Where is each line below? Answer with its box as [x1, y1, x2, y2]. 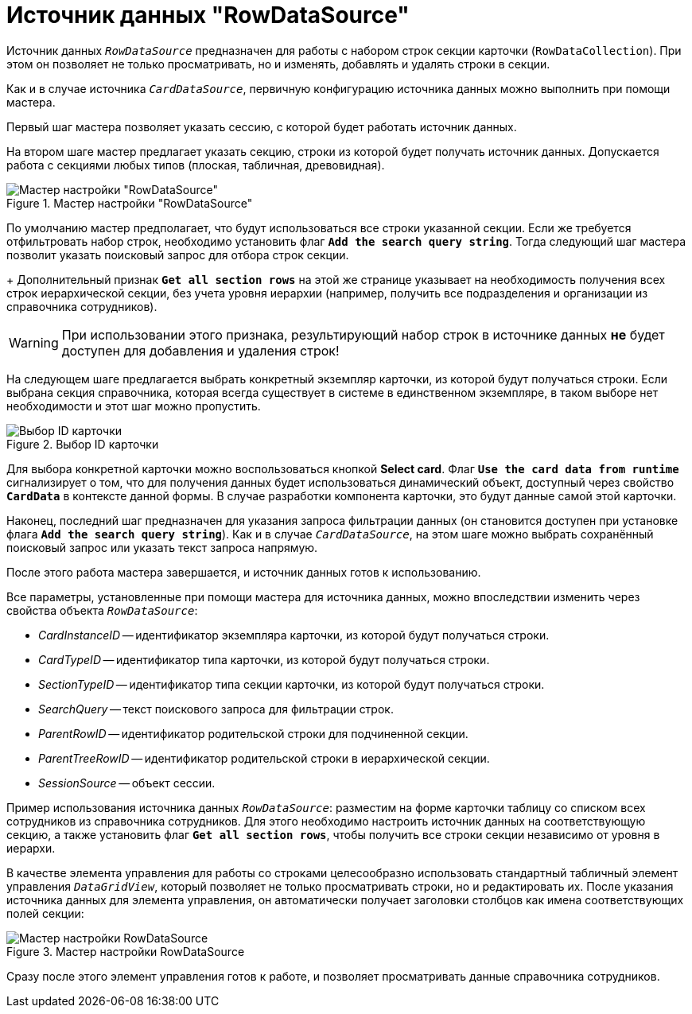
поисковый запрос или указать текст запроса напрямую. [6, 540, 318, 554]
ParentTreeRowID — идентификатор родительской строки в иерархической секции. [38, 751, 490, 765]
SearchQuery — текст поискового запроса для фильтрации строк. [38, 701, 394, 716]
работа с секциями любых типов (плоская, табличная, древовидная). [6, 157, 385, 172]
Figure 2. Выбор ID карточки [6, 437, 159, 451]
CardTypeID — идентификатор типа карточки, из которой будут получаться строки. [38, 652, 490, 666]
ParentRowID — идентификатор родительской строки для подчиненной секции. [38, 726, 468, 740]
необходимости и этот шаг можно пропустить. [6, 398, 261, 413]
